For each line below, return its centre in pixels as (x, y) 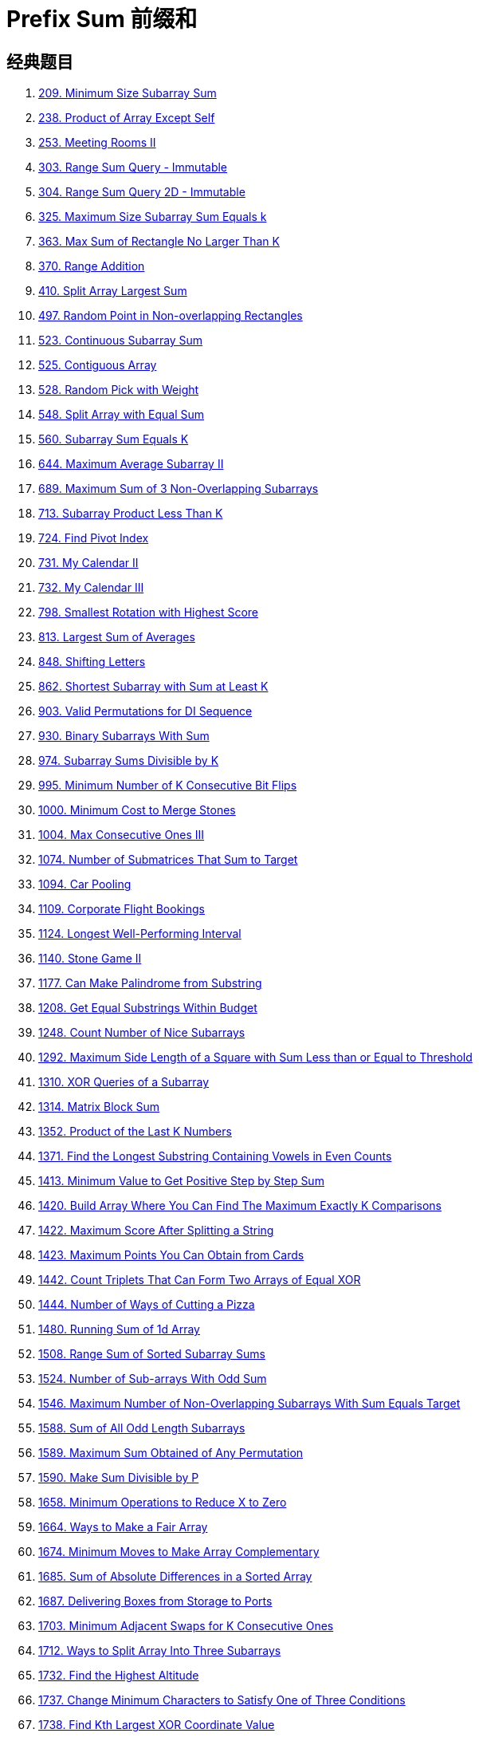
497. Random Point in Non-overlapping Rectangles (171, 316)
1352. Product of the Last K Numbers (135, 1132)
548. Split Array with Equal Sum (122, 415)
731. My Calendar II (88, 563)
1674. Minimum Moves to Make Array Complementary (179, 1552)
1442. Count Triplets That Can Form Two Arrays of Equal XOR (200, 1280)
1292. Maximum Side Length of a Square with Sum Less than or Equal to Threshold (255, 1058)
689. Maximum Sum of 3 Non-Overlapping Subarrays (179, 489)
